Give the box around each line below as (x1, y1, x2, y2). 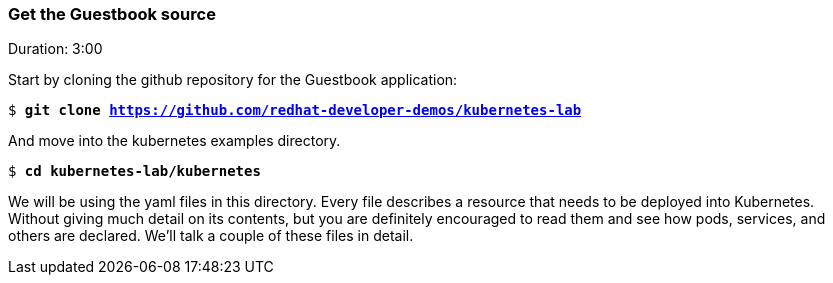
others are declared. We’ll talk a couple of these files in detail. (8, 227, 414, 245)
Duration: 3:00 (8, 40, 103, 58)
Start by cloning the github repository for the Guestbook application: (8, 71, 458, 89)
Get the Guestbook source (8, 4, 216, 24)
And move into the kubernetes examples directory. (8, 132, 341, 150)
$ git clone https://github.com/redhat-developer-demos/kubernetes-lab (8, 102, 582, 119)
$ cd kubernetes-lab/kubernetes (8, 163, 261, 180)
